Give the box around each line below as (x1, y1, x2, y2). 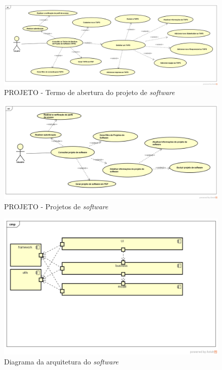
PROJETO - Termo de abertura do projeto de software (4, 87, 175, 98)
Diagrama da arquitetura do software (4, 356, 119, 366)
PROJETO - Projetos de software (4, 201, 108, 211)
